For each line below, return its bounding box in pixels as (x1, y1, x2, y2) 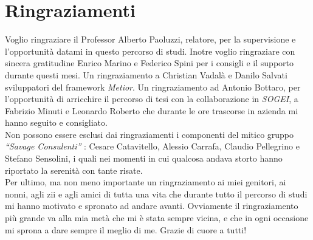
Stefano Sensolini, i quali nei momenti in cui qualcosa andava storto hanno (5, 152, 283, 165)
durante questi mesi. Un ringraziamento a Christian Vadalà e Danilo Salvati (5, 68, 287, 81)
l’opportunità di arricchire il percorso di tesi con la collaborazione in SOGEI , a (5, 92, 298, 105)
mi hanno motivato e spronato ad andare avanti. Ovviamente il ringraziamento (5, 199, 298, 212)
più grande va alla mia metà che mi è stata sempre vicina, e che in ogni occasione (5, 211, 309, 224)
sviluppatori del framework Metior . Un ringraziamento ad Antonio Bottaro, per (5, 80, 301, 93)
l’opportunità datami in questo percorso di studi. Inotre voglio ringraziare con (5, 44, 295, 57)
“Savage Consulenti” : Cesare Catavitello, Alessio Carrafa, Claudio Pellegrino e (5, 140, 300, 153)
